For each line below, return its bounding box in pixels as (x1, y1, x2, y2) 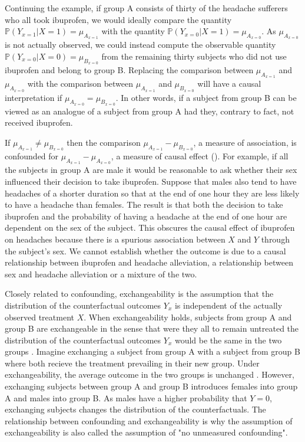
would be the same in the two (174, 333, 282, 346)
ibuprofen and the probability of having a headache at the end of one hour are (5, 209, 287, 222)
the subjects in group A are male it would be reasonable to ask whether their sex (5, 163, 297, 176)
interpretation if (5, 91, 62, 103)
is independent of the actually (174, 299, 283, 311)
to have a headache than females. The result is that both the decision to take (5, 198, 283, 211)
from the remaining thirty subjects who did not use (101, 50, 287, 62)
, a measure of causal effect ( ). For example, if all (111, 150, 289, 162)
